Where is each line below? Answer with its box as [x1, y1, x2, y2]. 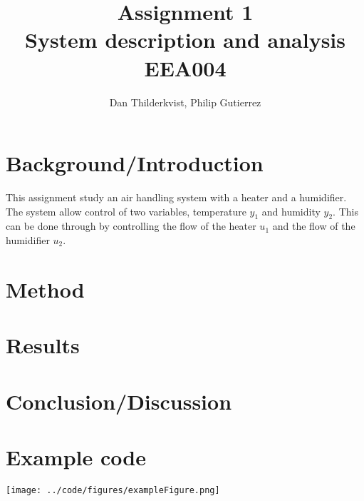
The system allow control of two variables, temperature [6, 203, 246, 218]
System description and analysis [25, 25, 345, 54]
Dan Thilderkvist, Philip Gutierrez [109, 94, 261, 109]
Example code [6, 442, 146, 471]
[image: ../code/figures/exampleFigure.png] [6, 485, 220, 495]
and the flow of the [272, 218, 355, 233]
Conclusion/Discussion [6, 386, 232, 415]
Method [6, 274, 85, 303]
